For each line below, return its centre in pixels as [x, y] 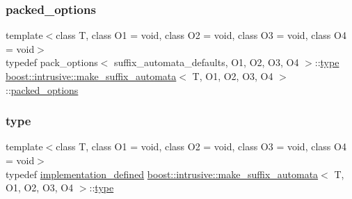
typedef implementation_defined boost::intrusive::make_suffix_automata [162, 174]
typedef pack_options [52, 62]
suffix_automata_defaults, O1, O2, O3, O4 [207, 62]
